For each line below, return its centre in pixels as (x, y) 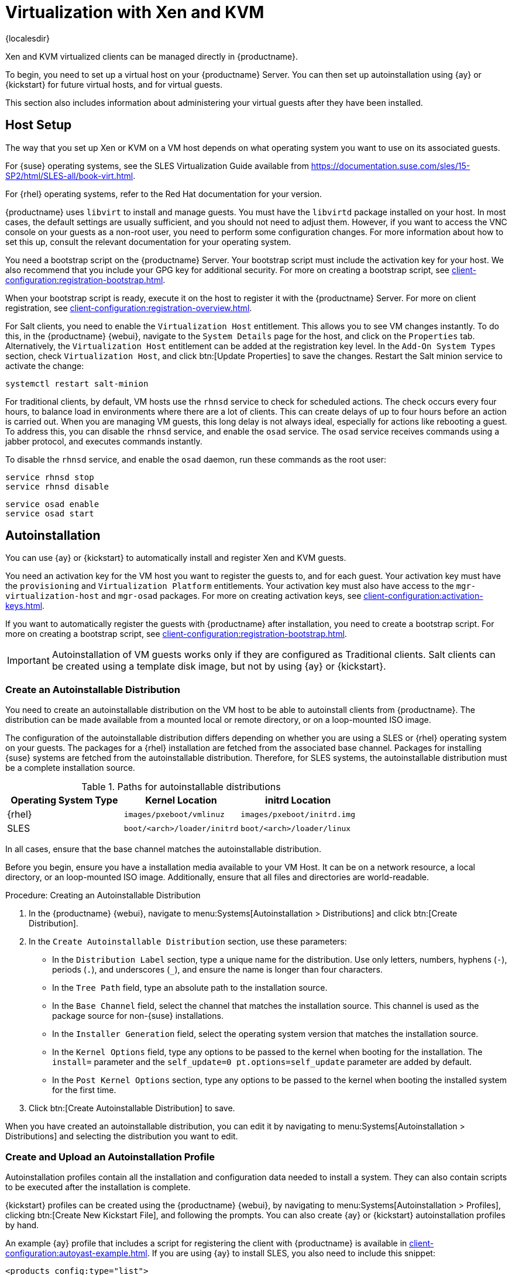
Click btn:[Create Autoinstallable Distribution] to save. (132, 1108)
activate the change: (45, 366)
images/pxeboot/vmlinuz (174, 814)
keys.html (24, 606)
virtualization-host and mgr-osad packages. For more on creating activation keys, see (183, 596)
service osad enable (52, 504)
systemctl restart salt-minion (77, 383)
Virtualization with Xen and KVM (135, 12)
